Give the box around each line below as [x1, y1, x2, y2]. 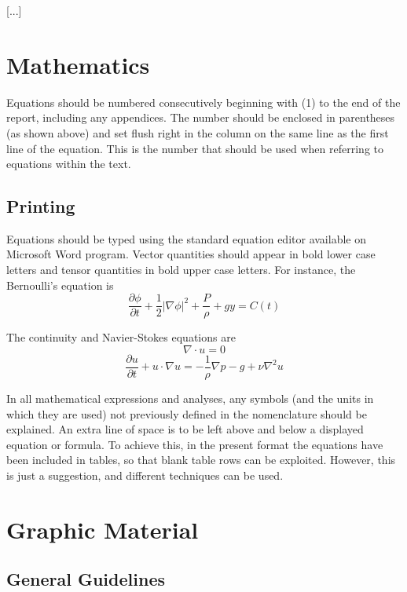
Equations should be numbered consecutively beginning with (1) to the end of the [6, 93, 401, 110]
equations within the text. [6, 155, 131, 172]
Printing [6, 194, 75, 218]
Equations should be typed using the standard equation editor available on [6, 230, 366, 247]
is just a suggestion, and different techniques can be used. [6, 466, 284, 483]
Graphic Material [6, 513, 199, 545]
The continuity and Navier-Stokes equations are [6, 329, 236, 345]
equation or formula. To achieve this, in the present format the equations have [6, 436, 383, 452]
